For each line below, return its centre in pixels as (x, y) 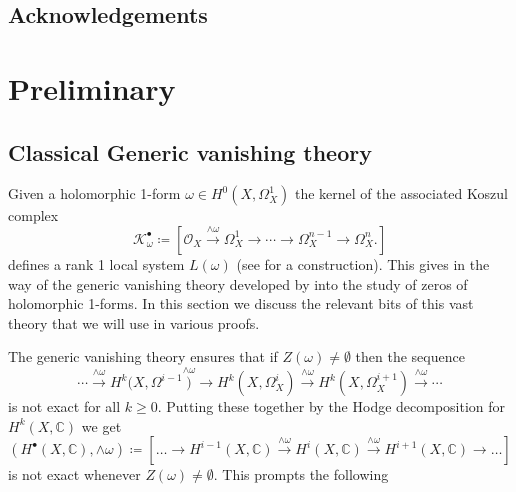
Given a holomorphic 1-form (94, 193)
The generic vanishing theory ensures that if (143, 356)
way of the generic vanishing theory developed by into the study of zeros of (238, 283)
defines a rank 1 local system (96, 263)
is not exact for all (64, 406)
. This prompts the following (301, 474)
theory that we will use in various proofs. (134, 322)
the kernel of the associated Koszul (401, 193)
